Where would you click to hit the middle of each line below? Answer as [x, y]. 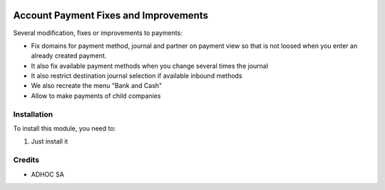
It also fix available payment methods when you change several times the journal [150, 66]
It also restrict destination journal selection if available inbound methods [137, 76]
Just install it [50, 141]
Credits [26, 160]
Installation [33, 114]
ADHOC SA [47, 174]
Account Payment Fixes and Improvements [111, 15]
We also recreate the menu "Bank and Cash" [97, 86]
